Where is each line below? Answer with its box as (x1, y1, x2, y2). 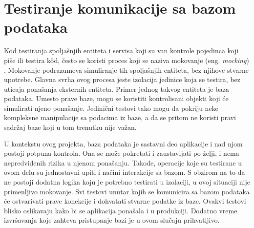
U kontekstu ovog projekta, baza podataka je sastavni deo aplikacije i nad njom (4, 138, 243, 148)
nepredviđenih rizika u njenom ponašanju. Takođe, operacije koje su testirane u (4, 157, 242, 167)
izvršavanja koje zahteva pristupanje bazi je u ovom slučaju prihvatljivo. (4, 215, 220, 225)
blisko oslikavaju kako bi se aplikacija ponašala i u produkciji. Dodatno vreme (4, 205, 237, 215)
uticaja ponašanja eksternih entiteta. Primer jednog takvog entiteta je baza (4, 83, 229, 94)
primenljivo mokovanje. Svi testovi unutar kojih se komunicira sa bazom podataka (4, 186, 250, 196)
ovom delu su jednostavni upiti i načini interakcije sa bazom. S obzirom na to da (4, 167, 245, 177)
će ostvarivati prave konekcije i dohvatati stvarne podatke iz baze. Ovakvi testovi (4, 196, 246, 206)
